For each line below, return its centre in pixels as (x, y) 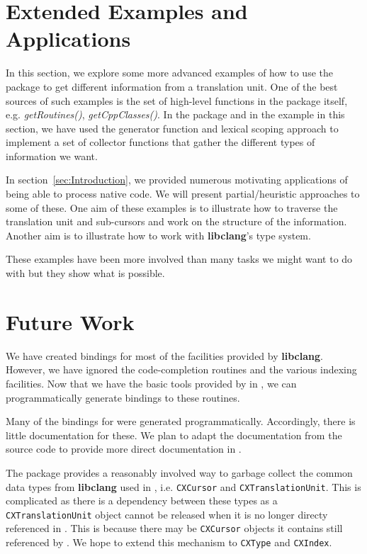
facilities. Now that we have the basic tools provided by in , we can (151, 383)
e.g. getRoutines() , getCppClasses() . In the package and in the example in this (175, 114)
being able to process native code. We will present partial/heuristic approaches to (183, 194)
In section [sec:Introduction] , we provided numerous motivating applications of (177, 180)
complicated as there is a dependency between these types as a (142, 501)
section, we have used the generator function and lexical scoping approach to (172, 128)
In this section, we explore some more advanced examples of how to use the (169, 73)
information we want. (52, 156)
